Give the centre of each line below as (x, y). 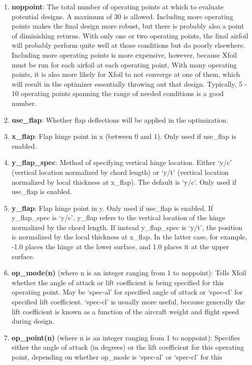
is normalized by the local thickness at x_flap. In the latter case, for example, (129, 237)
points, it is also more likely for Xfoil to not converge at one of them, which (126, 74)
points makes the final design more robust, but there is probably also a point (128, 26)
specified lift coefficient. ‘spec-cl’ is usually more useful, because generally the (128, 302)
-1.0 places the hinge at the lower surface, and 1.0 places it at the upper (120, 247)
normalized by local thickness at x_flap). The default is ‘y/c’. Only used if (124, 182)
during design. (33, 321)
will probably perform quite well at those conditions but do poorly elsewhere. (128, 45)
